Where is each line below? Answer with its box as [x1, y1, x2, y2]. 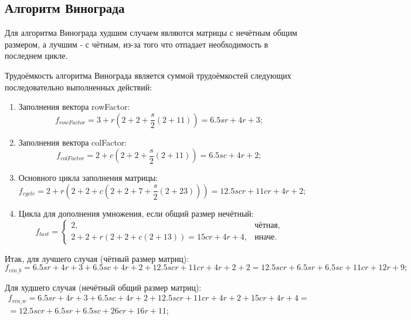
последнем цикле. [5, 49, 68, 62]
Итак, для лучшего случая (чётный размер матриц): [5, 252, 189, 264]
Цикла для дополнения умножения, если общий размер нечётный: [18, 207, 254, 219]
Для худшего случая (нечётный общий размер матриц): [5, 281, 202, 293]
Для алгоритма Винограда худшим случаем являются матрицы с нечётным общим [5, 26, 297, 39]
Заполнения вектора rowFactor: [18, 100, 130, 113]
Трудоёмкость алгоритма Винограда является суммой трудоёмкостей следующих [5, 69, 291, 81]
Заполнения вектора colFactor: [18, 136, 127, 148]
